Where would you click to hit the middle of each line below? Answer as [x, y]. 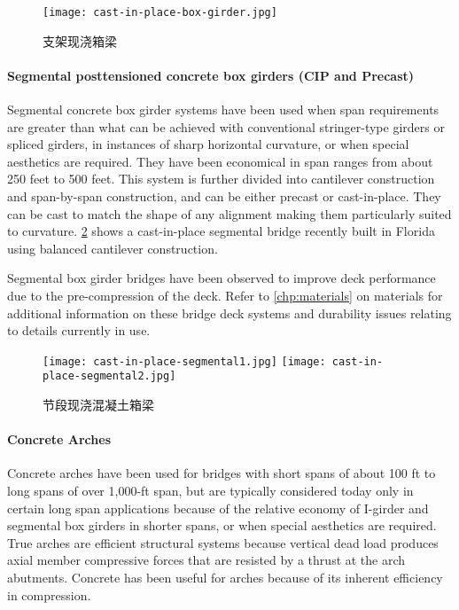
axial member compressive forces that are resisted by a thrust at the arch [206, 560]
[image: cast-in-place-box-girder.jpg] [160, 12]
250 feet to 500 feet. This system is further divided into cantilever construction [221, 179]
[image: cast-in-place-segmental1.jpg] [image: [184, 361]
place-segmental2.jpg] [109, 376]
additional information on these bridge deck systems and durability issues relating [229, 313]
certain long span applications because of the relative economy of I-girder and [218, 508]
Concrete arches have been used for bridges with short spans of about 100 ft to [222, 473]
